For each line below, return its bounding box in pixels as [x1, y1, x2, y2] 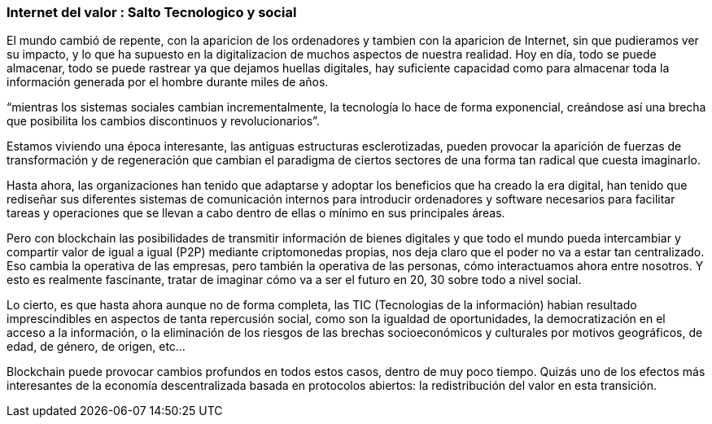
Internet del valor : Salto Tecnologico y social [7, 4, 297, 20]
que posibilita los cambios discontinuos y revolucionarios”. [7, 114, 320, 129]
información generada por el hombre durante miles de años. [7, 75, 329, 90]
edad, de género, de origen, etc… [7, 339, 186, 354]
